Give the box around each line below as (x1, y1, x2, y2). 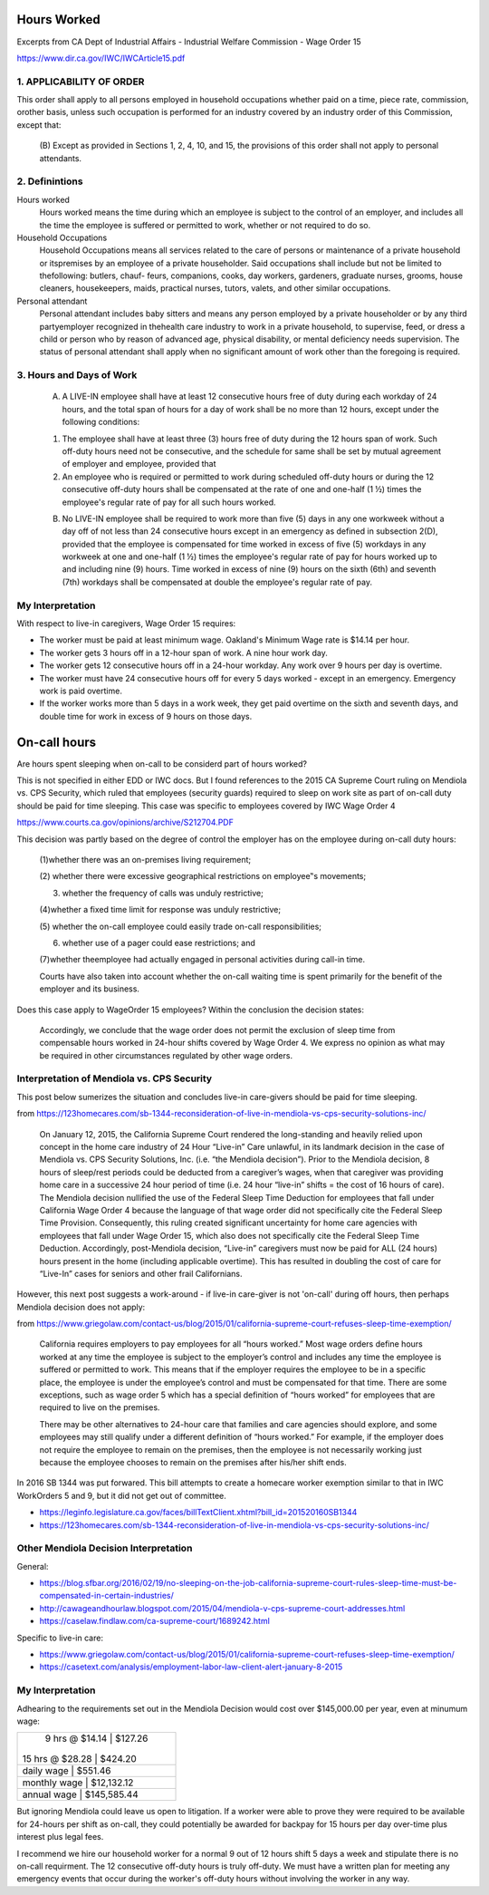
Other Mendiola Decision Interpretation (16, 1542, 193, 1554)
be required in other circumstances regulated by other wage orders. (39, 1049, 293, 1060)
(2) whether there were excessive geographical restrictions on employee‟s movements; (39, 871, 367, 882)
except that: (16, 119, 62, 131)
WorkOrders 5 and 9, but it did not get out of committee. (16, 1490, 226, 1501)
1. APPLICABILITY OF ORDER (16, 75, 145, 88)
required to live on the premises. (39, 1402, 160, 1413)
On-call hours (16, 734, 97, 749)
